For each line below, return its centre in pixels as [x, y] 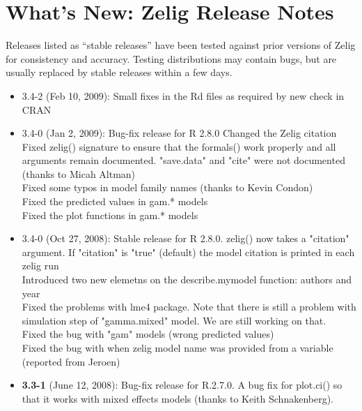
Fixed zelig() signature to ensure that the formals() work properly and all [179, 146]
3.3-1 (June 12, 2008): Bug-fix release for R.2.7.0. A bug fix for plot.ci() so [182, 385]
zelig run [40, 266]
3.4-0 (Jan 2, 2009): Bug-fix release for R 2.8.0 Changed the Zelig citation [179, 133]
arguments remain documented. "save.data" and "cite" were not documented [183, 160]
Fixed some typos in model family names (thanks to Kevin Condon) [167, 187]
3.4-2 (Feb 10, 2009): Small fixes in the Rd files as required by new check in [183, 95]
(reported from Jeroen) [71, 361]
